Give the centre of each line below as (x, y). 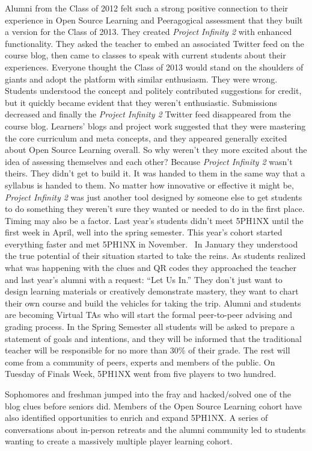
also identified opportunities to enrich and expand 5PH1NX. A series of (136, 418)
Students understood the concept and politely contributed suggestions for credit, (153, 91)
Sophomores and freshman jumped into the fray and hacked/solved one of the (148, 394)
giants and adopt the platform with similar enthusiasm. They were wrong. (141, 79)
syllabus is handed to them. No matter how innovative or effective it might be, (149, 185)
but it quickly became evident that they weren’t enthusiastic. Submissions (141, 102)
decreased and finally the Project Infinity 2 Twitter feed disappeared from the (148, 114)
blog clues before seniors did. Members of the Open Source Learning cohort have (153, 406)
